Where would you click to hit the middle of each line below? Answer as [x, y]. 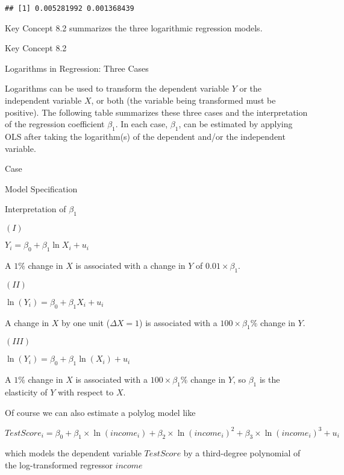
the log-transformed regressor [59, 465]
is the [270, 379]
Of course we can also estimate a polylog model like [100, 412]
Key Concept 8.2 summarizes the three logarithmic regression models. [134, 27]
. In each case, [142, 124]
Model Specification [41, 188]
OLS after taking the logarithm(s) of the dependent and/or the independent [145, 137]
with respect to [86, 392]
